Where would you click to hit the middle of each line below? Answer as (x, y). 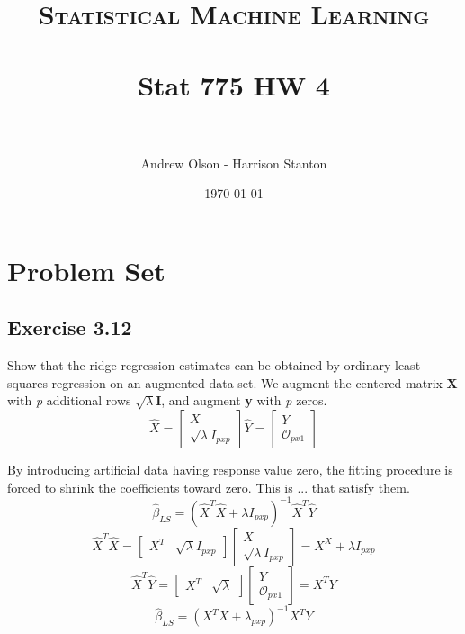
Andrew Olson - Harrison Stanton (234, 163)
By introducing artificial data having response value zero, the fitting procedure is (230, 470)
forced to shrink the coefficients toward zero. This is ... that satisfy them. (209, 487)
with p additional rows (69, 400)
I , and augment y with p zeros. (241, 400)
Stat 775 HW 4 (234, 84)
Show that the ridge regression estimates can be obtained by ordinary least (214, 365)
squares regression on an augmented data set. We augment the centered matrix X (232, 382)
